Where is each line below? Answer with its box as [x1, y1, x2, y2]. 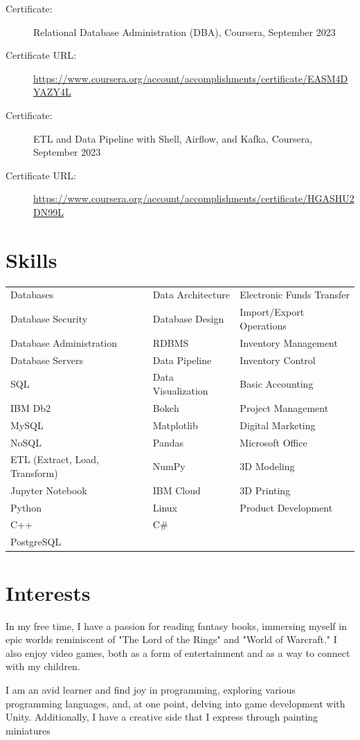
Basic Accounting [240, 377, 314, 391]
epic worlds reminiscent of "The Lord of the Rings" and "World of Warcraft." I [6, 632, 337, 647]
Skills [6, 245, 57, 273]
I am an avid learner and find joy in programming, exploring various [6, 682, 296, 696]
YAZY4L [33, 84, 71, 99]
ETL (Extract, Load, [10, 452, 100, 467]
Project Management [240, 400, 329, 415]
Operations [240, 318, 287, 332]
